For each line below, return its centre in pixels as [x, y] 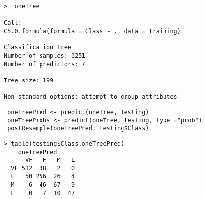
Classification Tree [38, 48]
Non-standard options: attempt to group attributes [91, 97]
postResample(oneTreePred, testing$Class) [78, 129]
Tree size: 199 [29, 80]
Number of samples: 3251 [45, 56]
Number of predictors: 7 [45, 64]
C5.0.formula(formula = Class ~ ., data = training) [92, 31]
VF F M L [50, 160]
